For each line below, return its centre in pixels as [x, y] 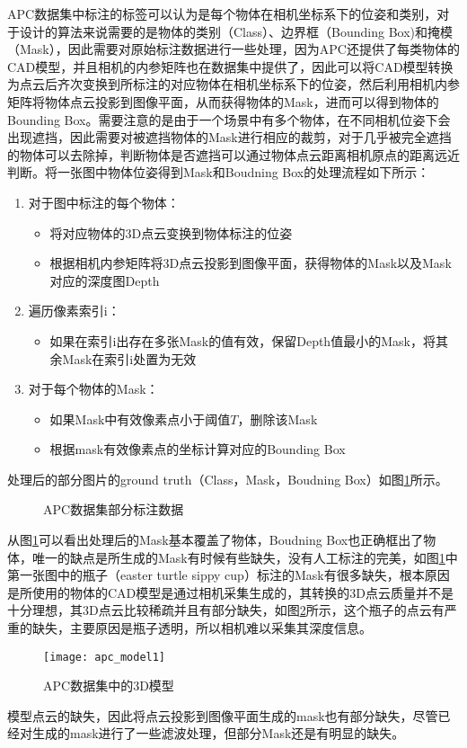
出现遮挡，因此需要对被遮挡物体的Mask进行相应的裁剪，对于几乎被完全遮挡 [229, 137]
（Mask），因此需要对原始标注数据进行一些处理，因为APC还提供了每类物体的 [233, 49]
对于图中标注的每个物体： [104, 202]
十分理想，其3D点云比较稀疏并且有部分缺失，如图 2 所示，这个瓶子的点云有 [226, 610]
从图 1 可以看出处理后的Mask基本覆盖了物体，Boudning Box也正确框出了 [216, 540]
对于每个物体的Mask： [93, 389]
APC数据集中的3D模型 [109, 686]
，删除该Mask [278, 419]
